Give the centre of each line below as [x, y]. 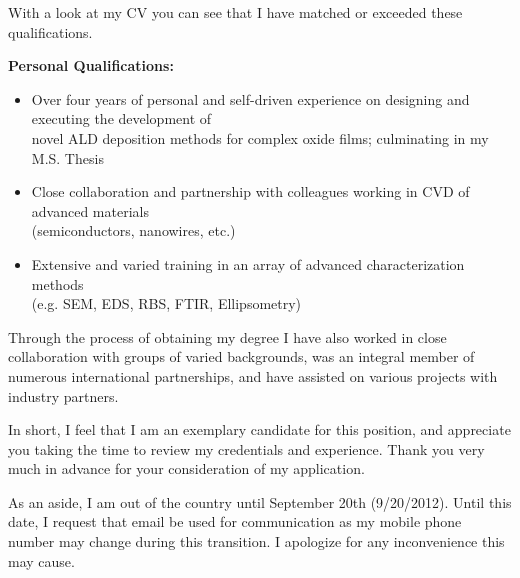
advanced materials [90, 210]
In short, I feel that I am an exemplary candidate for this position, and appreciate [259, 429]
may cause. [41, 560]
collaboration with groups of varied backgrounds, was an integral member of [241, 356]
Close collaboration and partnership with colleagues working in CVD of [250, 191]
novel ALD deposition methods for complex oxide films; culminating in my [260, 137]
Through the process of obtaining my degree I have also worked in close [227, 336]
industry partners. [63, 395]
